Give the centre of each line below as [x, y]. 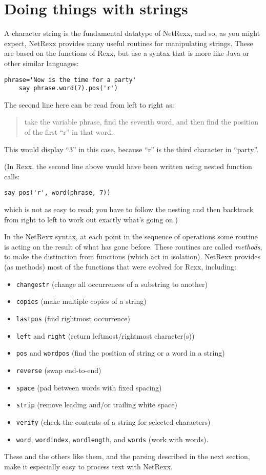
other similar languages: [42, 63]
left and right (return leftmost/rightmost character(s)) [105, 335]
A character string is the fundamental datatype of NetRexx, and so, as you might [132, 33]
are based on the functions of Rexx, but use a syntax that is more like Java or [127, 53]
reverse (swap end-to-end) [59, 370]
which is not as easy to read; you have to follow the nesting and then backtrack [129, 209]
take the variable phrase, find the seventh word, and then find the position [141, 122]
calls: [12, 176]
